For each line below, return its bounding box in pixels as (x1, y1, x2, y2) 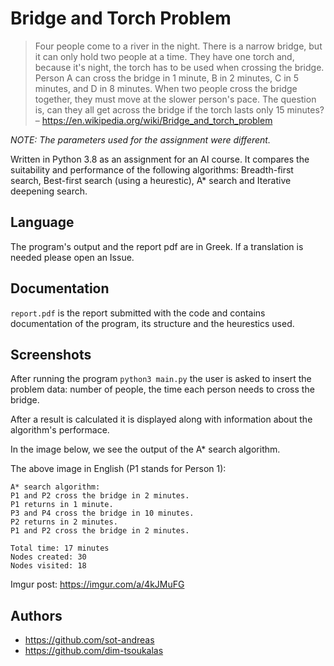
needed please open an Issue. (10, 251, 135, 263)
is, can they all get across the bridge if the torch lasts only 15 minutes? (34, 103, 325, 116)
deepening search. (10, 185, 88, 197)
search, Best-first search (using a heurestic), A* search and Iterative (10, 174, 292, 186)
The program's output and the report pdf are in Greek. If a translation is (10, 240, 304, 252)
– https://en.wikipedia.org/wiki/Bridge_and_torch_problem (34, 114, 273, 126)
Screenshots (10, 346, 92, 363)
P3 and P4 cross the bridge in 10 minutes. (10, 508, 195, 519)
